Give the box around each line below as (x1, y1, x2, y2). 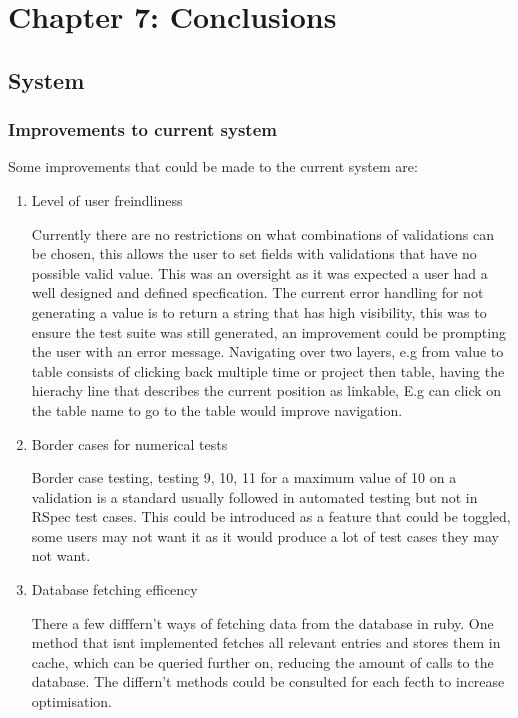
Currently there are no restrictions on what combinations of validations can (31, 223, 494, 244)
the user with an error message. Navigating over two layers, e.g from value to (31, 341, 504, 362)
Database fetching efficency (31, 579, 198, 600)
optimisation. (31, 691, 113, 712)
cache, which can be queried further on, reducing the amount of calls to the (31, 651, 494, 672)
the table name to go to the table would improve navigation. (31, 399, 403, 420)
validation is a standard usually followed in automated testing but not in (31, 486, 478, 507)
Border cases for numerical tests (31, 433, 228, 454)
